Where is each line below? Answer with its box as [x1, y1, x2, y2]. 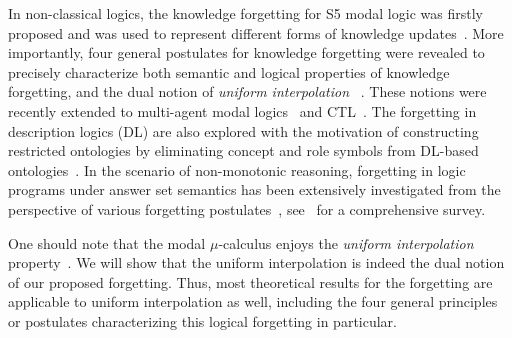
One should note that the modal [8, 232, 206, 253]
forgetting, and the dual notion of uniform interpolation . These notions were [8, 81, 487, 102]
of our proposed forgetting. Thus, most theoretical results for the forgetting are [8, 271, 493, 292]
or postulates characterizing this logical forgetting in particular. [8, 310, 398, 331]
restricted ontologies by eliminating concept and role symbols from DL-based [8, 140, 479, 161]
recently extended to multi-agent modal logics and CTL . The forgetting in [8, 100, 477, 121]
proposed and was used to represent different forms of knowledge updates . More [8, 22, 504, 43]
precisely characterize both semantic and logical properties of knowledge [8, 61, 450, 82]
